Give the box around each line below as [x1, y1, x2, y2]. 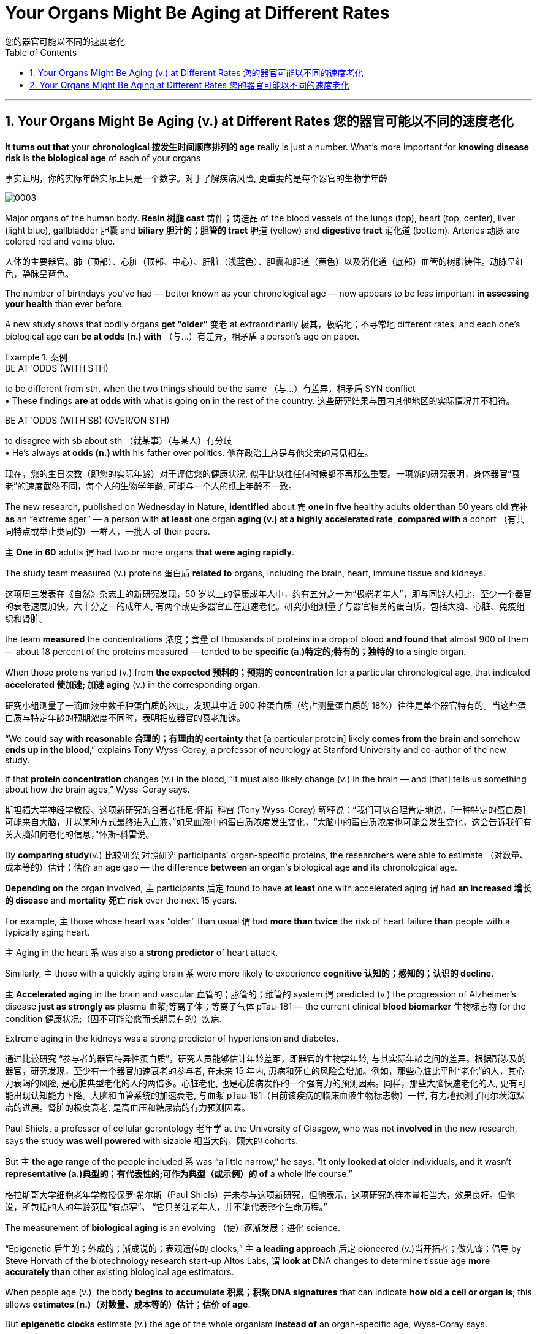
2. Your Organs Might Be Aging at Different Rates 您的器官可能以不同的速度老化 [29, 79, 349, 90]
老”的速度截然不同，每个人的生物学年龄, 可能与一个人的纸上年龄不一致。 [5, 480, 297, 491]
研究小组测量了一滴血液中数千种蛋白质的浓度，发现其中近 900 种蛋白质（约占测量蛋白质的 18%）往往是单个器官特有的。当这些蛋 [5, 699, 527, 711]
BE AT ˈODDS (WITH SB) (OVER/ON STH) [5, 414, 170, 425]
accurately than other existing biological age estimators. [5, 1266, 234, 1277]
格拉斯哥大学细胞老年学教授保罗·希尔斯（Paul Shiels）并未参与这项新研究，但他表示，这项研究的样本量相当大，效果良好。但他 [5, 1189, 516, 1200]
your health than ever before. [5, 298, 124, 309]
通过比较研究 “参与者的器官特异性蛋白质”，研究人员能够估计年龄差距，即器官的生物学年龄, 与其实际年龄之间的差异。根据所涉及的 [5, 1053, 527, 1064]
